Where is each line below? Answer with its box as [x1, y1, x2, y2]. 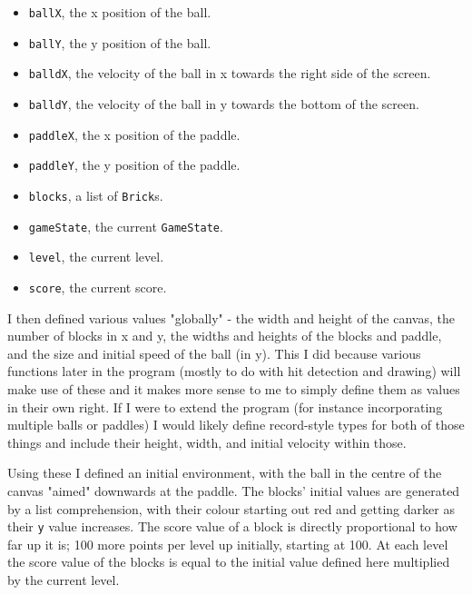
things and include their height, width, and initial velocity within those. [7, 432, 407, 451]
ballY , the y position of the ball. [28, 33, 211, 52]
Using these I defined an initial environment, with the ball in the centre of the [7, 463, 442, 482]
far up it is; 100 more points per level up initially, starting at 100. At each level [7, 534, 448, 553]
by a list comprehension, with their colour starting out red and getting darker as [7, 499, 455, 518]
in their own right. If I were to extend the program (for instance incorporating [7, 397, 443, 416]
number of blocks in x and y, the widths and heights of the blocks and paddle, [7, 326, 442, 345]
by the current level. [7, 570, 120, 589]
